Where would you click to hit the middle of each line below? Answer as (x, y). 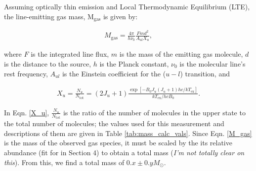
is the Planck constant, (134, 63)
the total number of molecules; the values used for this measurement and (114, 123)
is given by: (120, 16)
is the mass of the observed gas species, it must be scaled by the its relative (118, 143)
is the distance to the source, (48, 63)
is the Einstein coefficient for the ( (114, 73)
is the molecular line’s (213, 63)
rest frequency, (26, 73)
